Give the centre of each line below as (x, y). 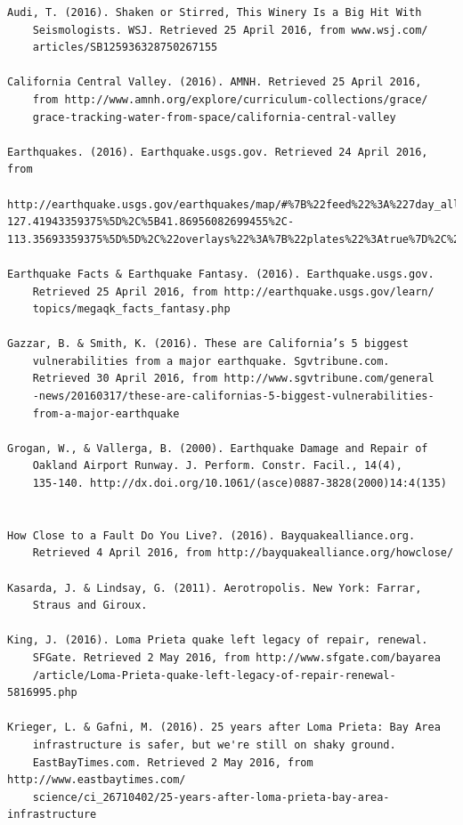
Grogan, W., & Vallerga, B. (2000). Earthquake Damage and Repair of (218, 448)
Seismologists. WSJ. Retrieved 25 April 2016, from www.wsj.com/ (230, 30)
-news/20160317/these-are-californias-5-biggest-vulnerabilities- (233, 396)
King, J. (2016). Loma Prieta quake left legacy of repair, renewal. (218, 640)
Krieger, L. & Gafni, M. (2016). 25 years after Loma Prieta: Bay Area (224, 728)
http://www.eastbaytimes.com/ (97, 780)
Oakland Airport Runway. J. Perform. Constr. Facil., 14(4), (217, 466)
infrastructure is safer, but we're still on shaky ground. (214, 744)
